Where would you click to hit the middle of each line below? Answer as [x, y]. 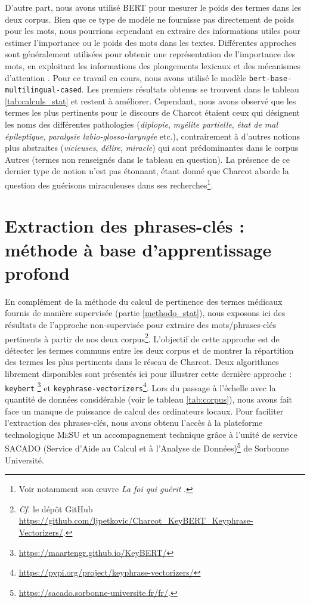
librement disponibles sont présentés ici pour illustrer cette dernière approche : [148, 373]
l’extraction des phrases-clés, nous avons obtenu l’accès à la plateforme [134, 423]
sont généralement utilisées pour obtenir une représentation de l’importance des [150, 54]
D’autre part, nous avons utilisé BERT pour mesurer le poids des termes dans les [153, 7]
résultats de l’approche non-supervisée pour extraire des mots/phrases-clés [141, 324]
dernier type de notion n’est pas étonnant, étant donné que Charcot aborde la [147, 171]
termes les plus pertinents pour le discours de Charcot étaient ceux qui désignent [152, 112]
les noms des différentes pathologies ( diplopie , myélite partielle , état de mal [142, 124]
